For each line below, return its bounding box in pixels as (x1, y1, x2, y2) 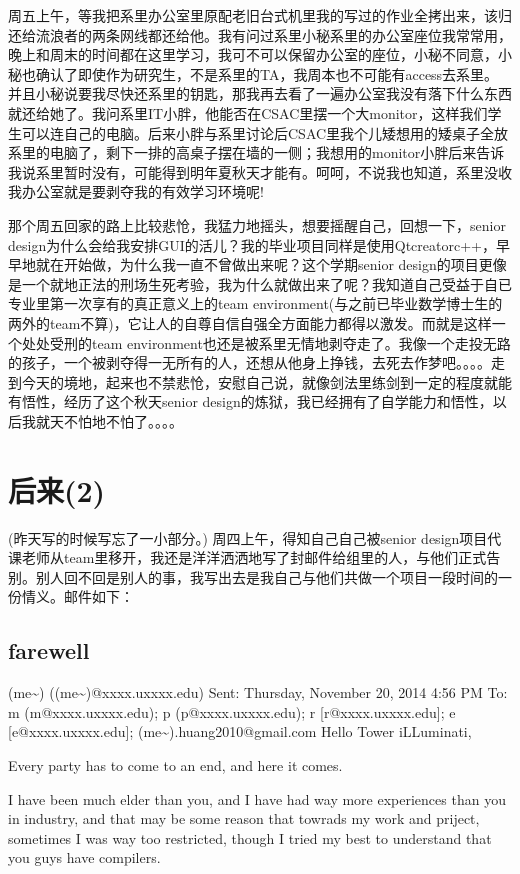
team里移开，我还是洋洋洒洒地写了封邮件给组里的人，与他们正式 (63, 547, 487, 568)
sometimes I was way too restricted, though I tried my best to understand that (8, 827, 492, 848)
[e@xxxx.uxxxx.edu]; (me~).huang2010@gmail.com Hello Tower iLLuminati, (8, 721, 472, 742)
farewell (8, 635, 90, 666)
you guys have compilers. (8, 847, 161, 868)
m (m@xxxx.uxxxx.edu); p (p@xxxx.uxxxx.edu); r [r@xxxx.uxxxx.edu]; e (8, 701, 456, 722)
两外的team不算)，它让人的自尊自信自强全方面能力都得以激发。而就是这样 (8, 312, 492, 333)
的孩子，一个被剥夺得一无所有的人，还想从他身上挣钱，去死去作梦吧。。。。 (8, 352, 491, 373)
